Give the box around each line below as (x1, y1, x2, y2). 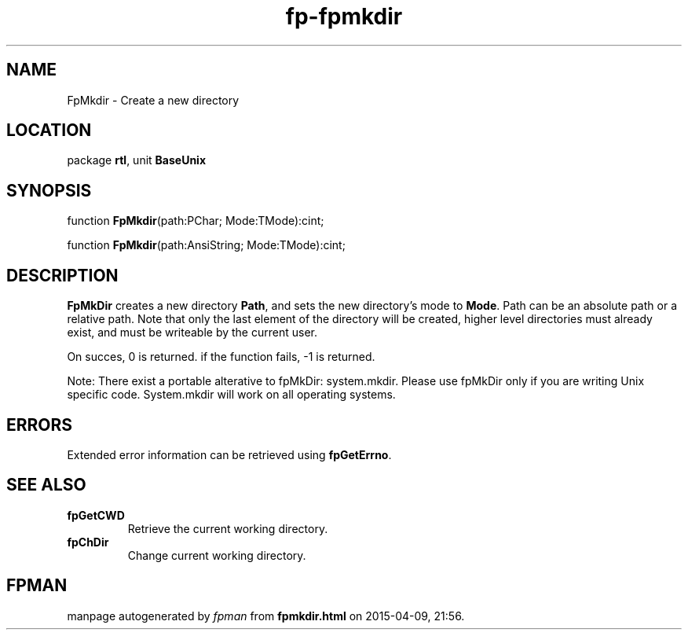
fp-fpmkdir (285, 3, 403, 30)
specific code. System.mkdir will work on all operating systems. (67, 388, 396, 402)
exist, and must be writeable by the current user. (67, 325, 317, 340)
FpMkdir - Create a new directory (67, 93, 240, 107)
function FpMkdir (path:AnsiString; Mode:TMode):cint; (67, 238, 346, 252)
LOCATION (6, 120, 92, 141)
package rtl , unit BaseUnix (67, 153, 207, 167)
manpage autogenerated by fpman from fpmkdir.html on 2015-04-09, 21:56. (67, 608, 465, 623)
